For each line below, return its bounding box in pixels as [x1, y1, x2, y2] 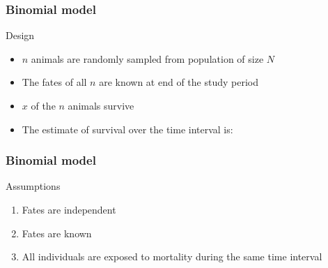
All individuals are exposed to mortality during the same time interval [22, 249, 322, 264]
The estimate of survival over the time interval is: [22, 121, 233, 136]
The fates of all [22, 75, 87, 89]
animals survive [68, 98, 134, 112]
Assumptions [6, 179, 61, 193]
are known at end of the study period [99, 75, 259, 89]
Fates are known [22, 225, 92, 240]
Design [6, 28, 35, 43]
